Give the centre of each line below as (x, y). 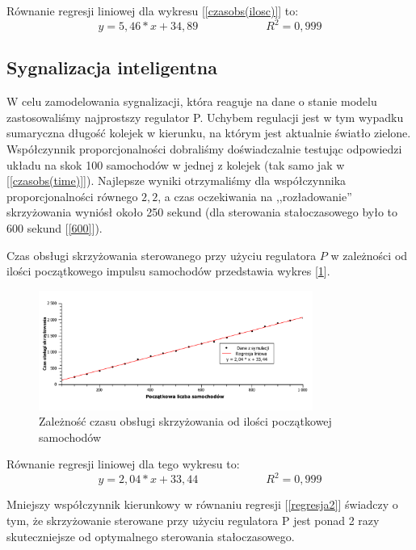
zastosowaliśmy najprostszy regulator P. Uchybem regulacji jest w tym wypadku (205, 117)
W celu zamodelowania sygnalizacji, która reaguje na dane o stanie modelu (192, 101)
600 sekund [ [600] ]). (55, 228)
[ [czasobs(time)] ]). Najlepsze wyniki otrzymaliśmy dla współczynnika (176, 181)
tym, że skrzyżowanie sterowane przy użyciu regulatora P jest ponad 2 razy (193, 521)
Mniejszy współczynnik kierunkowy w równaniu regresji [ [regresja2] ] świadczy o (202, 504)
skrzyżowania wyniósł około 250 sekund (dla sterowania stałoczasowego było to (202, 212)
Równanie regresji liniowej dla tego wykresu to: (123, 464)
